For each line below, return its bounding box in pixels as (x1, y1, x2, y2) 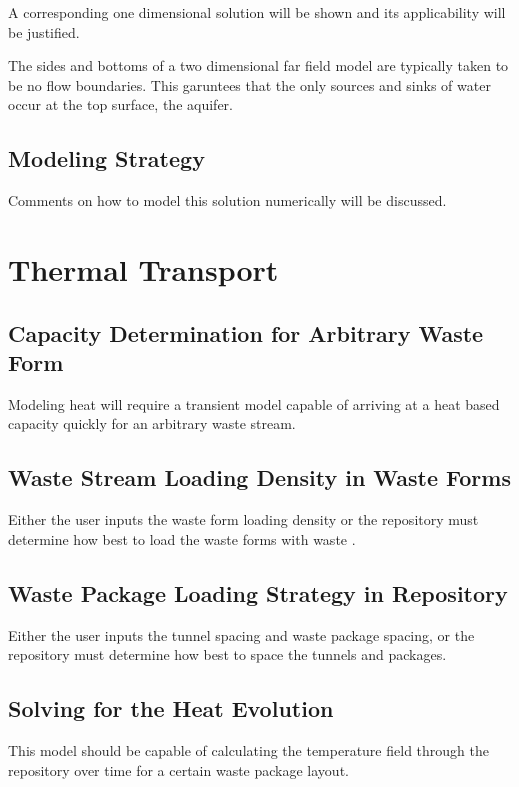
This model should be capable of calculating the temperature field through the (8, 739, 489, 760)
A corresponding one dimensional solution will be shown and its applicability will (8, 2, 506, 22)
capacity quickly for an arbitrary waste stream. (8, 413, 296, 434)
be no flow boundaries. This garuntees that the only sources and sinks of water (8, 74, 491, 95)
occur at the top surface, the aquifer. (8, 94, 233, 115)
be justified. (8, 21, 80, 42)
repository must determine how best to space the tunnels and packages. (8, 644, 447, 665)
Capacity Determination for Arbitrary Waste (8, 317, 484, 348)
